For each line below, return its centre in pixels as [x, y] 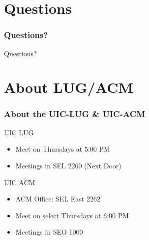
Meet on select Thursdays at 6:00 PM [72, 215]
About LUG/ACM [69, 87]
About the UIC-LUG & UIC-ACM [75, 114]
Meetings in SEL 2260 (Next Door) [68, 165]
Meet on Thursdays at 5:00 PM [63, 149]
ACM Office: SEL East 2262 [58, 199]
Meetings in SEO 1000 [49, 232]
